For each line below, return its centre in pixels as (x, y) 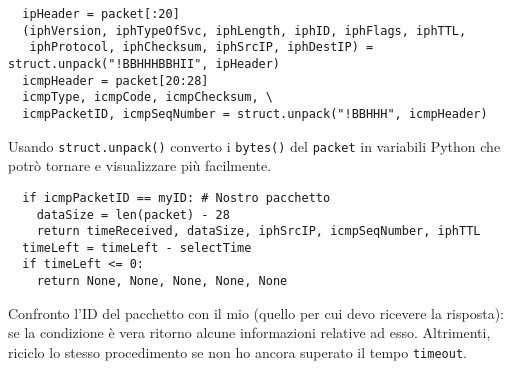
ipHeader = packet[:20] (101, 14)
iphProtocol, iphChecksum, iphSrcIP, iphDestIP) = (201, 47)
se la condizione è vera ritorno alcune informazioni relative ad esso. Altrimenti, (249, 332)
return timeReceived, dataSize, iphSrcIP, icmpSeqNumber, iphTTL (258, 231)
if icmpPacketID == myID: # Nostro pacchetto (176, 197)
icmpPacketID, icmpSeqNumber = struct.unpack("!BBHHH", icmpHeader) (255, 113)
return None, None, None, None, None (162, 281)
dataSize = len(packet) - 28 (133, 214)
